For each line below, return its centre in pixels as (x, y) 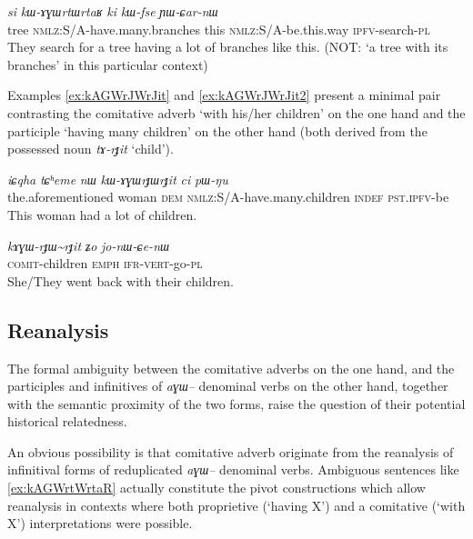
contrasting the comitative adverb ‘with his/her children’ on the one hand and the (236, 112)
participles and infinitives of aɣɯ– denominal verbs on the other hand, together (228, 386)
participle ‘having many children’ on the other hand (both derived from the (217, 130)
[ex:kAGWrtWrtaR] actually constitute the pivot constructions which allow (216, 488)
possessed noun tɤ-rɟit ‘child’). (91, 149)
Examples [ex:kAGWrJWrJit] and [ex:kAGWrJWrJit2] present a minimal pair (224, 95)
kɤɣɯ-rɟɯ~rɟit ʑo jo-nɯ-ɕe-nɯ (89, 245)
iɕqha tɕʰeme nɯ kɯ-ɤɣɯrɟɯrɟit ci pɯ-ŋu (118, 179)
